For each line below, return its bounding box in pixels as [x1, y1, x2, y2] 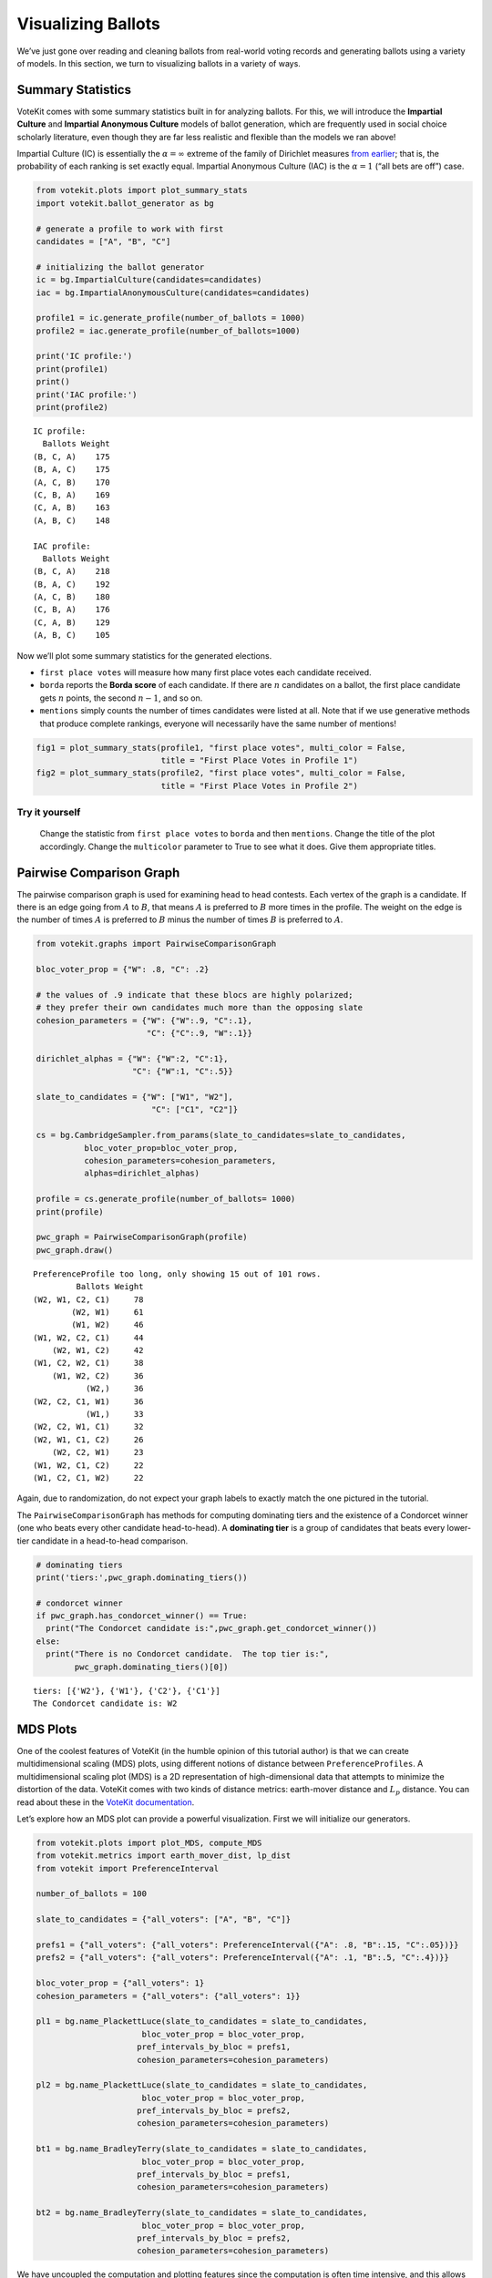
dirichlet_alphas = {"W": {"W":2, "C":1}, [36, 1053, 229, 1063]
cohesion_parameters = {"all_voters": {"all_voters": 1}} [36, 1991, 301, 2001]
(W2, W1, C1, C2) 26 [33, 1434, 144, 1444]
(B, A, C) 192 [33, 579, 110, 590]
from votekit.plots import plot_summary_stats [36, 185, 248, 196]
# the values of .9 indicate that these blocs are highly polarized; [36, 990, 354, 1000]
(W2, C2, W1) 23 [51, 1447, 144, 1458]
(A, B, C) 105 [33, 630, 110, 641]
